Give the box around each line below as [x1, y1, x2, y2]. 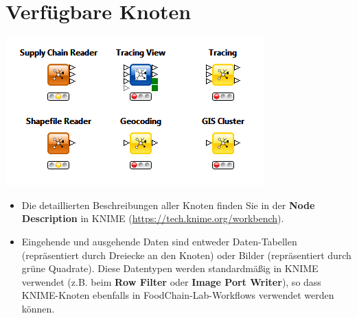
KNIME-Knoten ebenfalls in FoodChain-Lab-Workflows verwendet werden [21, 288, 334, 302]
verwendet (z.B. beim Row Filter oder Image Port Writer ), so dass [21, 274, 321, 289]
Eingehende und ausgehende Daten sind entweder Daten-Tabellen [21, 234, 297, 248]
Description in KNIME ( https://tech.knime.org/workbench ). [21, 211, 284, 225]
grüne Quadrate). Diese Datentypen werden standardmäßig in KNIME [21, 261, 319, 276]
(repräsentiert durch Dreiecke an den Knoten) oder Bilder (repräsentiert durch [21, 247, 352, 262]
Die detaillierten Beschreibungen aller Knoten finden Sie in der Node [21, 197, 315, 212]
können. [21, 301, 55, 315]
